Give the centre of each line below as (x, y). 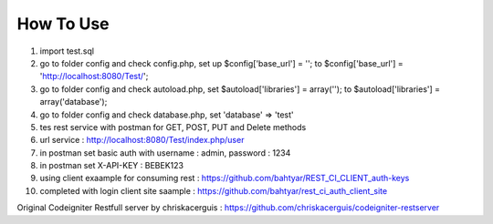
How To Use (63, 24)
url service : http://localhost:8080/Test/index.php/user (142, 140)
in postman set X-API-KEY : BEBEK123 (112, 166)
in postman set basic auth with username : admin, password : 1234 (165, 153)
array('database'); (73, 102)
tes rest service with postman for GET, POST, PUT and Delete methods (173, 127)
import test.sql (67, 51)
